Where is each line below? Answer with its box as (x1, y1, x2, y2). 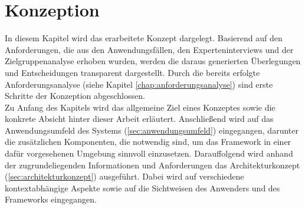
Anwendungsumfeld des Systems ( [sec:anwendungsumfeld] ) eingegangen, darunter (5, 124, 299, 136)
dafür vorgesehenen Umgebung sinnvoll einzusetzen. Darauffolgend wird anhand (5, 147, 293, 160)
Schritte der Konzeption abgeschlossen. (5, 89, 145, 102)
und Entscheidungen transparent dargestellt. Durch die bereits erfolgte (5, 66, 260, 78)
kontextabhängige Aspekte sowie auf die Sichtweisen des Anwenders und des (5, 181, 280, 194)
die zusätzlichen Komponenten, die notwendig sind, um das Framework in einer (5, 135, 291, 148)
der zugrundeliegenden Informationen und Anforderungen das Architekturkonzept (5, 158, 300, 171)
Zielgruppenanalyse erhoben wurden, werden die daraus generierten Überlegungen (5, 55, 301, 67)
